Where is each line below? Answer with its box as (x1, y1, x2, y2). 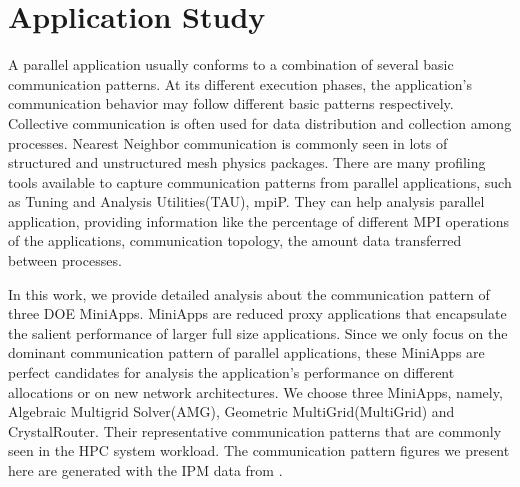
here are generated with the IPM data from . (8, 460, 283, 480)
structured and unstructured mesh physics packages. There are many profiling (8, 152, 486, 173)
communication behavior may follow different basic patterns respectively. (8, 93, 454, 114)
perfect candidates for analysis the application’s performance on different (8, 362, 455, 383)
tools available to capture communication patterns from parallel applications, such (8, 171, 512, 192)
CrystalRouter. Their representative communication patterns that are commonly (8, 420, 502, 441)
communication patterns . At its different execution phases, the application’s (8, 73, 473, 94)
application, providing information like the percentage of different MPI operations (8, 210, 510, 231)
